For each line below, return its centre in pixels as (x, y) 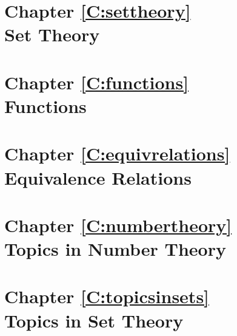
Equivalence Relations (98, 177)
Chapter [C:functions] (97, 82)
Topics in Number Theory (115, 249)
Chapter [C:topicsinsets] (107, 296)
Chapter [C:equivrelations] (117, 153)
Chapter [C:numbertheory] (118, 225)
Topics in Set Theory (94, 320)
